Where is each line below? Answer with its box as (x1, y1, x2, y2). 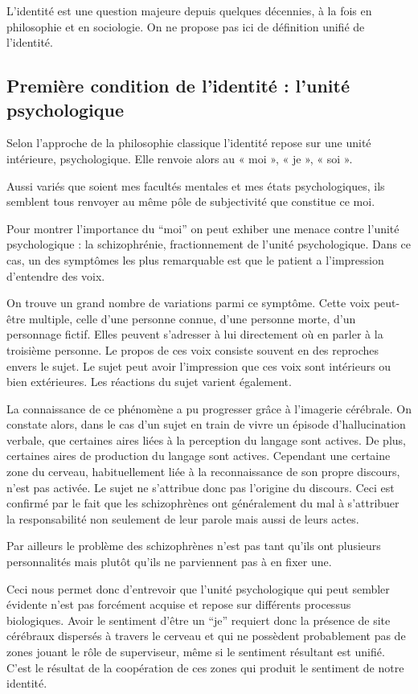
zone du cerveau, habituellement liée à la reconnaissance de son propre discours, (6, 463, 400, 480)
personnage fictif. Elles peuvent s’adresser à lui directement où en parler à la (6, 326, 383, 343)
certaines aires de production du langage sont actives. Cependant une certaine (6, 447, 391, 464)
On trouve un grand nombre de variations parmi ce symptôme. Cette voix (6, 294, 371, 311)
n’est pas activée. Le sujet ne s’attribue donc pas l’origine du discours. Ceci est (6, 478, 395, 495)
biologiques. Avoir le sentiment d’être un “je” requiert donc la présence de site (6, 611, 391, 628)
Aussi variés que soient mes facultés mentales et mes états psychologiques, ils (6, 177, 385, 194)
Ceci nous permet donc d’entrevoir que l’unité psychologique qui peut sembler (6, 580, 390, 597)
